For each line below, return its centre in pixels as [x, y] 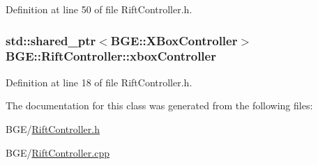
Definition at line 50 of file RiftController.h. [99, 9]
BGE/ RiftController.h [53, 128]
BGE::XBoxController [174, 40]
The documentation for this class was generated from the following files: [159, 105]
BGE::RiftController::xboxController [111, 56]
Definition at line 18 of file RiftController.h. [99, 82]
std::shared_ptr [51, 40]
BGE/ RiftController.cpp [58, 152]
